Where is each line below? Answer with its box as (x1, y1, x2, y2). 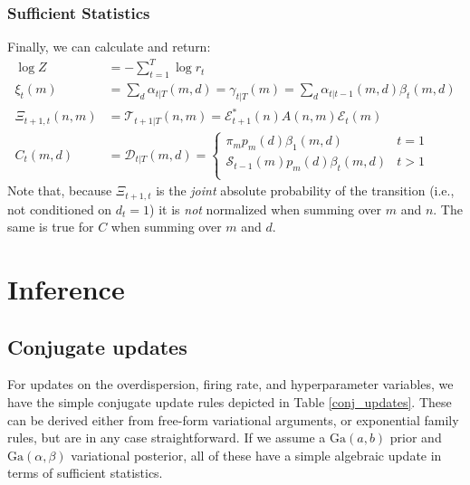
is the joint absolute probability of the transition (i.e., (156, 181, 455, 200)
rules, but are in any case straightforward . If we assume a (7, 428, 326, 447)
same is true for (7, 217, 94, 236)
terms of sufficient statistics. (7, 463, 163, 482)
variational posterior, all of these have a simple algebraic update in (71, 445, 442, 464)
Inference (7, 271, 125, 307)
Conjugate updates (7, 332, 187, 360)
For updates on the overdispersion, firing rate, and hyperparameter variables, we (7, 375, 454, 394)
